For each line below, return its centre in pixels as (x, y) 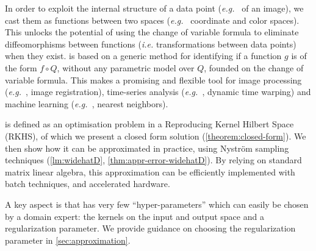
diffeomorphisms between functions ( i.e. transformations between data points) (151, 44)
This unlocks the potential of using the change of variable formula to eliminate (152, 32)
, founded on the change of (254, 67)
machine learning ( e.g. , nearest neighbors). (87, 103)
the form (21, 67)
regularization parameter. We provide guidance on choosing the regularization (150, 228)
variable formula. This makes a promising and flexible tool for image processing (153, 80)
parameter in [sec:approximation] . (68, 240)
